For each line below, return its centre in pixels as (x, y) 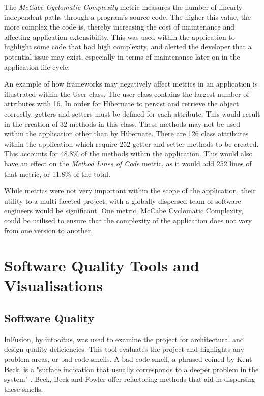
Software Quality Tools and (102, 265)
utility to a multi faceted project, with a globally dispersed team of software (123, 200)
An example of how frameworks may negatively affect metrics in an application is (131, 84)
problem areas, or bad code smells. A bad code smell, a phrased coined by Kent (128, 359)
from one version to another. (49, 230)
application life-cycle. (37, 66)
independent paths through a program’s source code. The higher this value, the (128, 17)
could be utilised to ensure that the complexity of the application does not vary (128, 220)
